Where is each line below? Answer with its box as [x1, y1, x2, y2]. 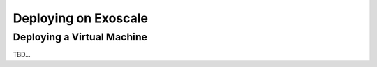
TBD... [13, 50, 31, 59]
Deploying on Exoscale [13, 10, 149, 26]
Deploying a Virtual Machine [13, 31, 148, 43]
